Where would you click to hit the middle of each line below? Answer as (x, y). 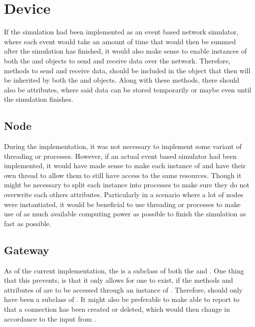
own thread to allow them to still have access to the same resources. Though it (123, 175)
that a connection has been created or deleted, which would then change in (117, 309)
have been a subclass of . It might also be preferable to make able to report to (122, 299)
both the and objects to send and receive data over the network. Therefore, (117, 60)
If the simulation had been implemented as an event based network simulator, (121, 32)
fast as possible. (28, 223)
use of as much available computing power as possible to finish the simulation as (125, 214)
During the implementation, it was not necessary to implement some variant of (123, 146)
